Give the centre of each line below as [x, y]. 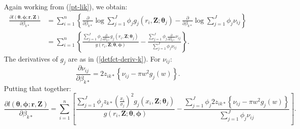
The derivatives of [31, 58]
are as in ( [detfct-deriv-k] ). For [114, 58]
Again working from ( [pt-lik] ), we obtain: [66, 6]
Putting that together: [38, 88]
